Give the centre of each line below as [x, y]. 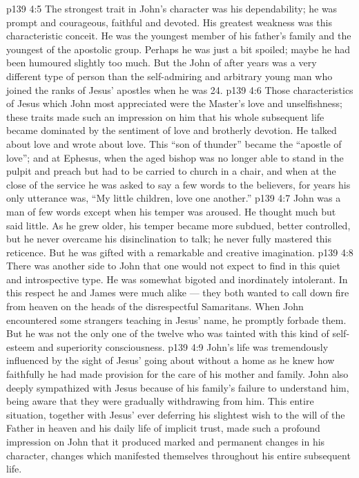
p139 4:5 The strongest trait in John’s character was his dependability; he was [172, 8]
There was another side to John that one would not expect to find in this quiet [173, 266]
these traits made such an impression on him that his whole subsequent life [165, 116]
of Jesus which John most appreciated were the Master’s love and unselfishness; [174, 103]
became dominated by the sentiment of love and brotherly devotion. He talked [172, 130]
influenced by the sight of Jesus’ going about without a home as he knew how [171, 360]
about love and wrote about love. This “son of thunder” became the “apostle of [174, 143]
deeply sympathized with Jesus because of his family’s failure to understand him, [178, 387]
